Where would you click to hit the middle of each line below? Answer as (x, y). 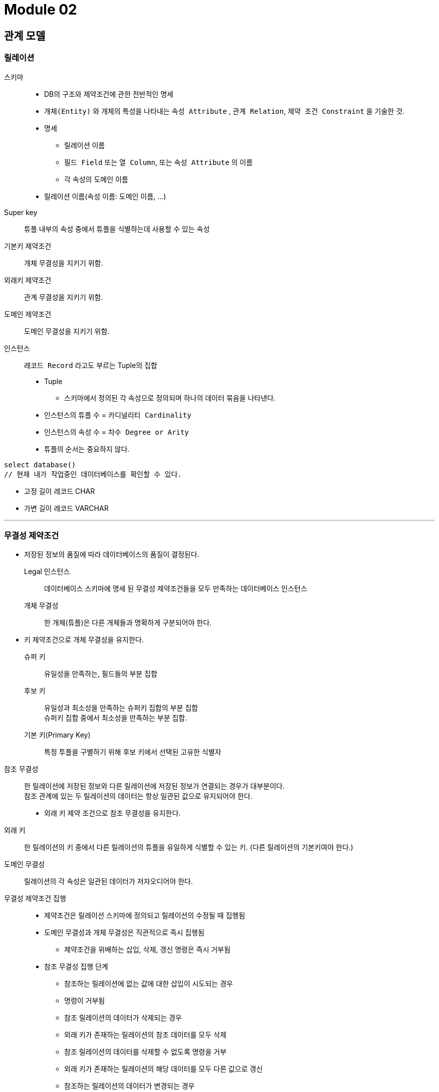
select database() (40, 465)
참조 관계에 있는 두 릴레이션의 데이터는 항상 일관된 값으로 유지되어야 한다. (138, 796)
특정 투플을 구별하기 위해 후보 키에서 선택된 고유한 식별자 (133, 752)
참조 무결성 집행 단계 (76, 967)
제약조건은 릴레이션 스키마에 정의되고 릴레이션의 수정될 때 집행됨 (145, 916)
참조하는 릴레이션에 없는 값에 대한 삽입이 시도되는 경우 (149, 984)
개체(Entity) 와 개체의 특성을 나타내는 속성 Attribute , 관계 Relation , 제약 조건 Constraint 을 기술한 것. (225, 111)
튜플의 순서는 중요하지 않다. (87, 449)
